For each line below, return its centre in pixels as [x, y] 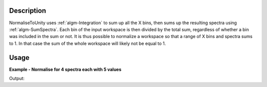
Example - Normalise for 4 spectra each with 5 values [65, 69]
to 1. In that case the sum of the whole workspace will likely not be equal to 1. [88, 43]
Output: [17, 78]
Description [28, 11]
